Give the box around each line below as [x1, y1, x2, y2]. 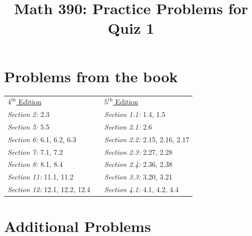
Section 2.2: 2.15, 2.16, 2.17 [104, 134, 190, 144]
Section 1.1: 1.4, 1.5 [104, 109, 165, 120]
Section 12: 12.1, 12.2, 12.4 [8, 184, 91, 195]
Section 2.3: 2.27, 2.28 [104, 146, 172, 157]
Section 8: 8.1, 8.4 [8, 159, 63, 169]
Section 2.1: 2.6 [104, 121, 152, 132]
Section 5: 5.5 [8, 121, 50, 132]
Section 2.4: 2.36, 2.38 [104, 159, 172, 169]
